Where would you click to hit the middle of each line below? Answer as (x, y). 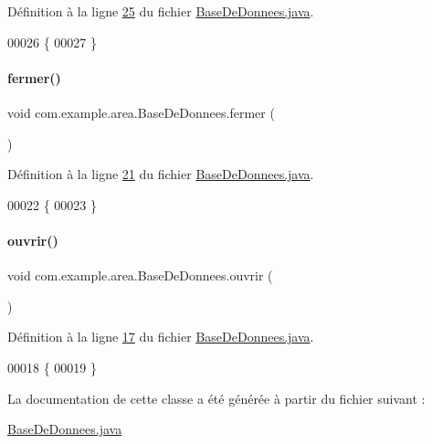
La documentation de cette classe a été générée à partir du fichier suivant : (216, 398)
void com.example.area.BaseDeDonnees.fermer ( (141, 112)
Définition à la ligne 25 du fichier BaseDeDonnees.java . (161, 11)
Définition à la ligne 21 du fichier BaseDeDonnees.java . (161, 174)
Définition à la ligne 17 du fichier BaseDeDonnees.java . (161, 337)
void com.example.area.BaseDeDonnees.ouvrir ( (140, 275)
